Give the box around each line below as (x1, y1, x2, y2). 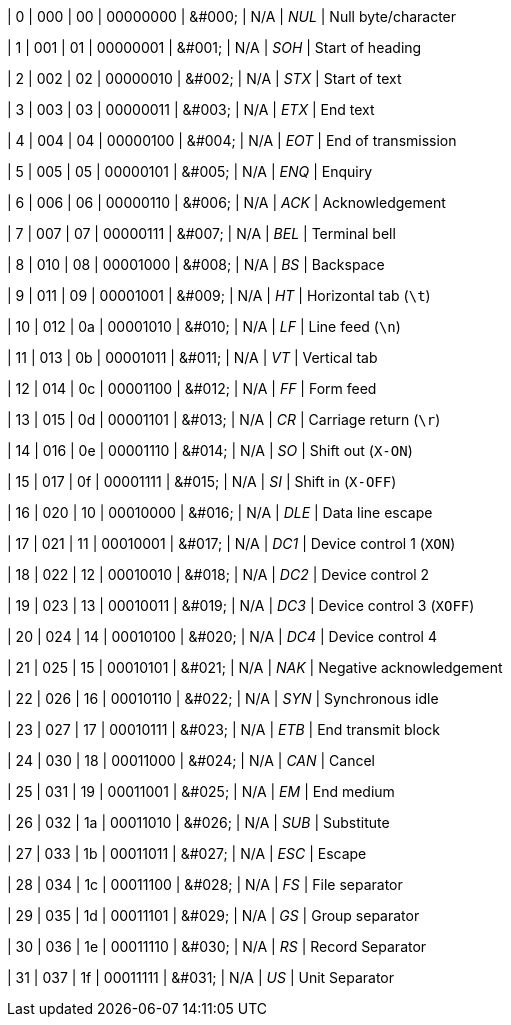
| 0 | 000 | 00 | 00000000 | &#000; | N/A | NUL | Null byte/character (7, 8, 457, 25)
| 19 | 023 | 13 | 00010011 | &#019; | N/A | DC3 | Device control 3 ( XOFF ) (7, 597, 475, 614)
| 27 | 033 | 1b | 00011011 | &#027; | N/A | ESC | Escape (7, 845, 367, 862)
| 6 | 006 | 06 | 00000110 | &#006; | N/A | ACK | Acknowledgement (7, 194, 446, 211)
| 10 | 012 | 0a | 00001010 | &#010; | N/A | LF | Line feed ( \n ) (7, 318, 401, 335)
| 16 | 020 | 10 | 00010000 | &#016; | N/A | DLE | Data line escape (7, 504, 433, 521)
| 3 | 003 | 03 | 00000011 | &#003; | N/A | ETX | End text (7, 101, 375, 118)
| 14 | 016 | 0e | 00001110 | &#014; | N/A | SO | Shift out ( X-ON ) (7, 442, 413, 459)
